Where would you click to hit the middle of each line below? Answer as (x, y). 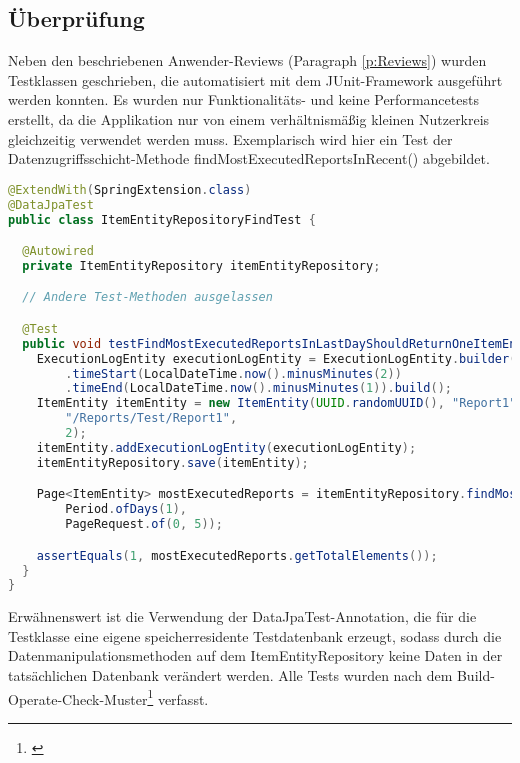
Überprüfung (76, 18)
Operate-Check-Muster (78, 698)
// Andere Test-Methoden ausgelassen (147, 297)
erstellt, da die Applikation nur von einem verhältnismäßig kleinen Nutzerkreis (249, 118)
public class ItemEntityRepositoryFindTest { (162, 219)
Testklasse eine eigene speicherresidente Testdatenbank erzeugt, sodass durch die (255, 635)
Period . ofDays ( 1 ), (126, 509)
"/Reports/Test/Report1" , (151, 418)
